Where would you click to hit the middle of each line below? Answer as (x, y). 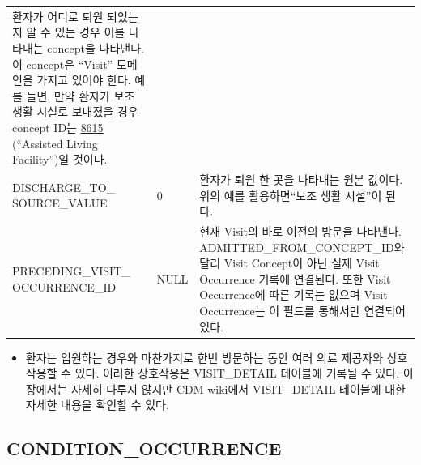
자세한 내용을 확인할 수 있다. (97, 405)
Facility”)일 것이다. (60, 159)
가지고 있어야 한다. (84, 80)
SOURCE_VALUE (60, 203)
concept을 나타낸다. (96, 47)
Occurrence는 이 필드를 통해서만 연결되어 (302, 310)
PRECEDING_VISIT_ (71, 270)
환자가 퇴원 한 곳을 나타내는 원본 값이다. (301, 179)
